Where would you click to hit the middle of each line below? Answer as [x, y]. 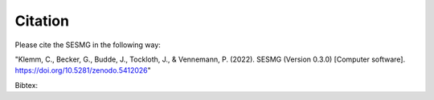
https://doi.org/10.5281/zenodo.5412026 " [83, 70]
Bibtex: [27, 85]
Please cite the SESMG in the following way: [88, 45]
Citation [42, 21]
